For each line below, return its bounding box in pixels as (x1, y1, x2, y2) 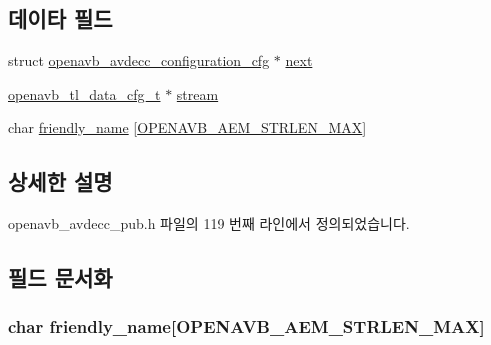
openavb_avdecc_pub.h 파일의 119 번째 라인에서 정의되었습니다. (8, 213, 410, 234)
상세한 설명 (8, 166, 113, 197)
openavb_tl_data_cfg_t (8, 83, 161, 104)
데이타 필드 (8, 3, 113, 34)
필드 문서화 (8, 262, 113, 293)
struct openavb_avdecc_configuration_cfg (8, 50, 270, 71)
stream (176, 83, 219, 104)
